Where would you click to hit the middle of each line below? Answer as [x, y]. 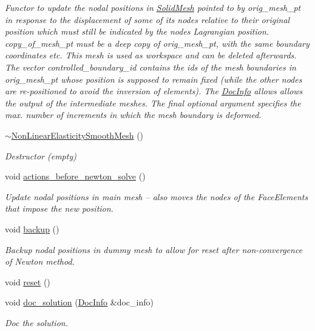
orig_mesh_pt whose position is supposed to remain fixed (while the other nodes [154, 79]
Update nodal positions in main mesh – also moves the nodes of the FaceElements [157, 196]
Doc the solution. [36, 322]
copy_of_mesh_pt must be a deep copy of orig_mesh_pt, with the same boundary [157, 43]
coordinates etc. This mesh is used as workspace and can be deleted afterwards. [151, 55]
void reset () [28, 281]
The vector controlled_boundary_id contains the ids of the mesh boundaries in [151, 67]
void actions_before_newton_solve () [75, 176]
